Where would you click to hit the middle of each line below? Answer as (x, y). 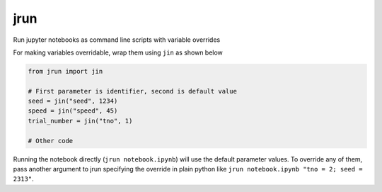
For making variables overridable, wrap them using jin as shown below (118, 52)
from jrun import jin (65, 71)
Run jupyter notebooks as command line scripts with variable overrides (117, 40)
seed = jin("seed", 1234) (73, 101)
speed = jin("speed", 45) (73, 111)
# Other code (51, 141)
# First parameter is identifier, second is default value (132, 91)
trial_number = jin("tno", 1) (80, 121)
